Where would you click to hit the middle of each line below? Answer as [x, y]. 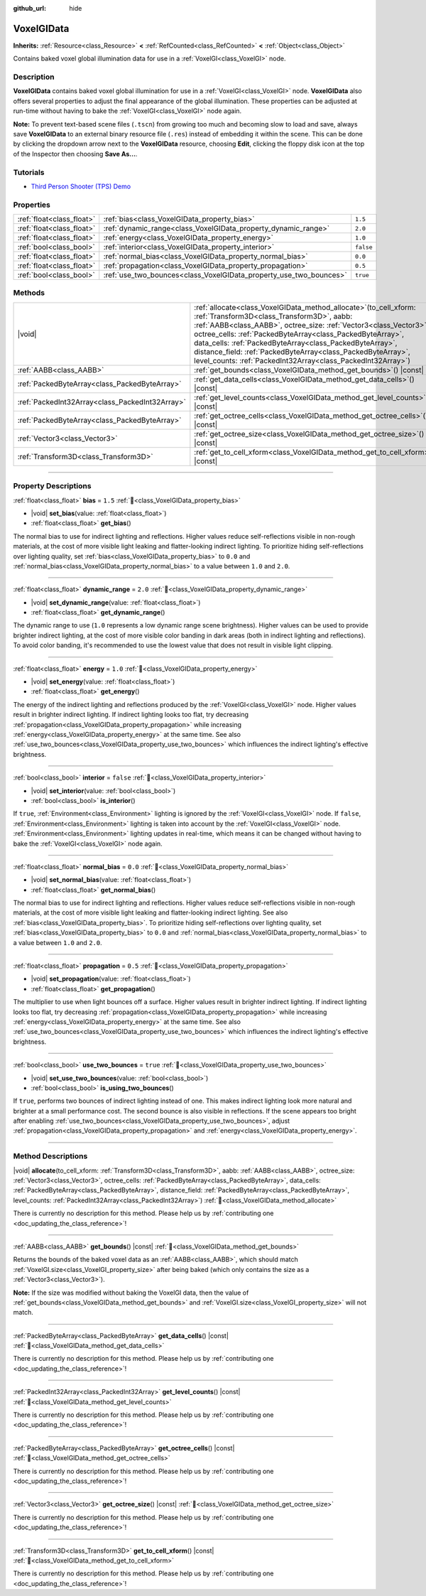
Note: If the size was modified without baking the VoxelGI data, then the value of [131, 1293]
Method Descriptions [50, 1156]
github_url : [29, 8]
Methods [29, 293]
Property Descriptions [52, 486]
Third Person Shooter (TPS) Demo [81, 186]
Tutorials [29, 172]
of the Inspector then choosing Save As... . [75, 153]
